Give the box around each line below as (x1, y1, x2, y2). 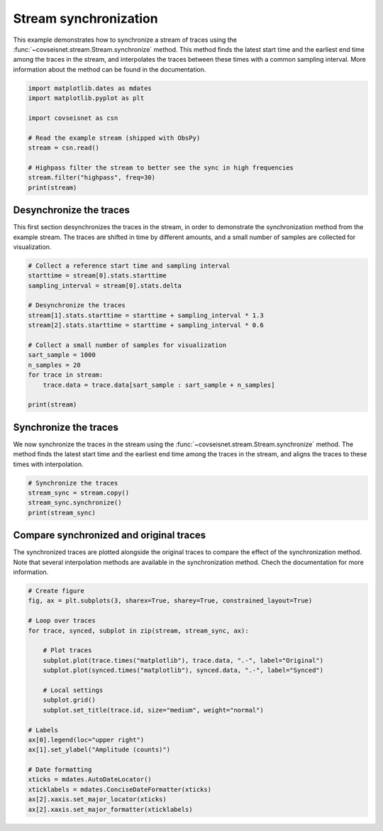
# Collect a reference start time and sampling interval (28, 261, 231, 270)
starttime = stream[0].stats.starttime (28, 272, 167, 280)
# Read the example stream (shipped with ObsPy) (28, 133, 201, 142)
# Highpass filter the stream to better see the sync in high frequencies (28, 163, 294, 172)
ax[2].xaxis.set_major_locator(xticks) (28, 796, 167, 803)
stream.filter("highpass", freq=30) (28, 174, 156, 182)
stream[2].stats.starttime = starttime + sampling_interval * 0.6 (28, 321, 264, 329)
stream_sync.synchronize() (28, 499, 122, 507)
